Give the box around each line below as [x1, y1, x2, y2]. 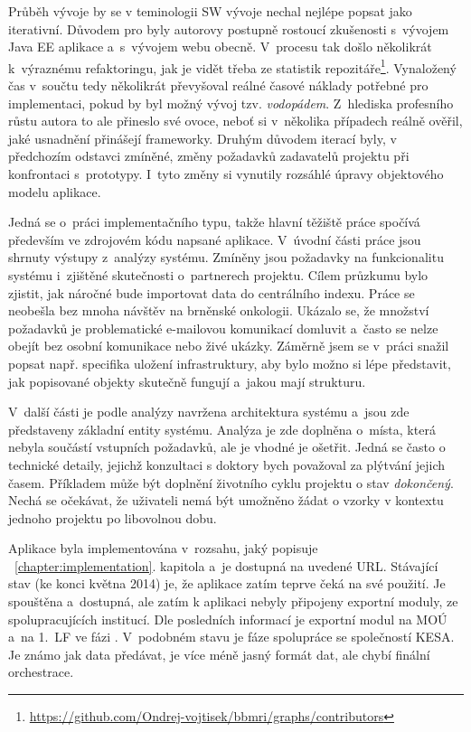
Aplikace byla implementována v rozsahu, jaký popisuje [8, 539, 318, 558]
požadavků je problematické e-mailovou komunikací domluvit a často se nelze [8, 318, 438, 337]
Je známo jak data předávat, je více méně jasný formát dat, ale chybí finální [8, 644, 430, 663]
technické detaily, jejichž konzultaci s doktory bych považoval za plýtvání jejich [8, 455, 446, 474]
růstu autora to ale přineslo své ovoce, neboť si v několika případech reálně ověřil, [8, 111, 463, 130]
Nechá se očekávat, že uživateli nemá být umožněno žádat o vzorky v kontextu [8, 491, 444, 510]
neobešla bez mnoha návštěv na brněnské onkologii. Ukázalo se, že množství [8, 301, 429, 320]
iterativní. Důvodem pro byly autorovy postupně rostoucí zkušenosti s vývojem [8, 19, 449, 38]
